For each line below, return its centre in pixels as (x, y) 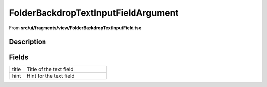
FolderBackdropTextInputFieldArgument (94, 13)
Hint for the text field (50, 76)
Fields (19, 58)
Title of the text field (50, 69)
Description (28, 42)
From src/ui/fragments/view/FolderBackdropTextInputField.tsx (75, 28)
